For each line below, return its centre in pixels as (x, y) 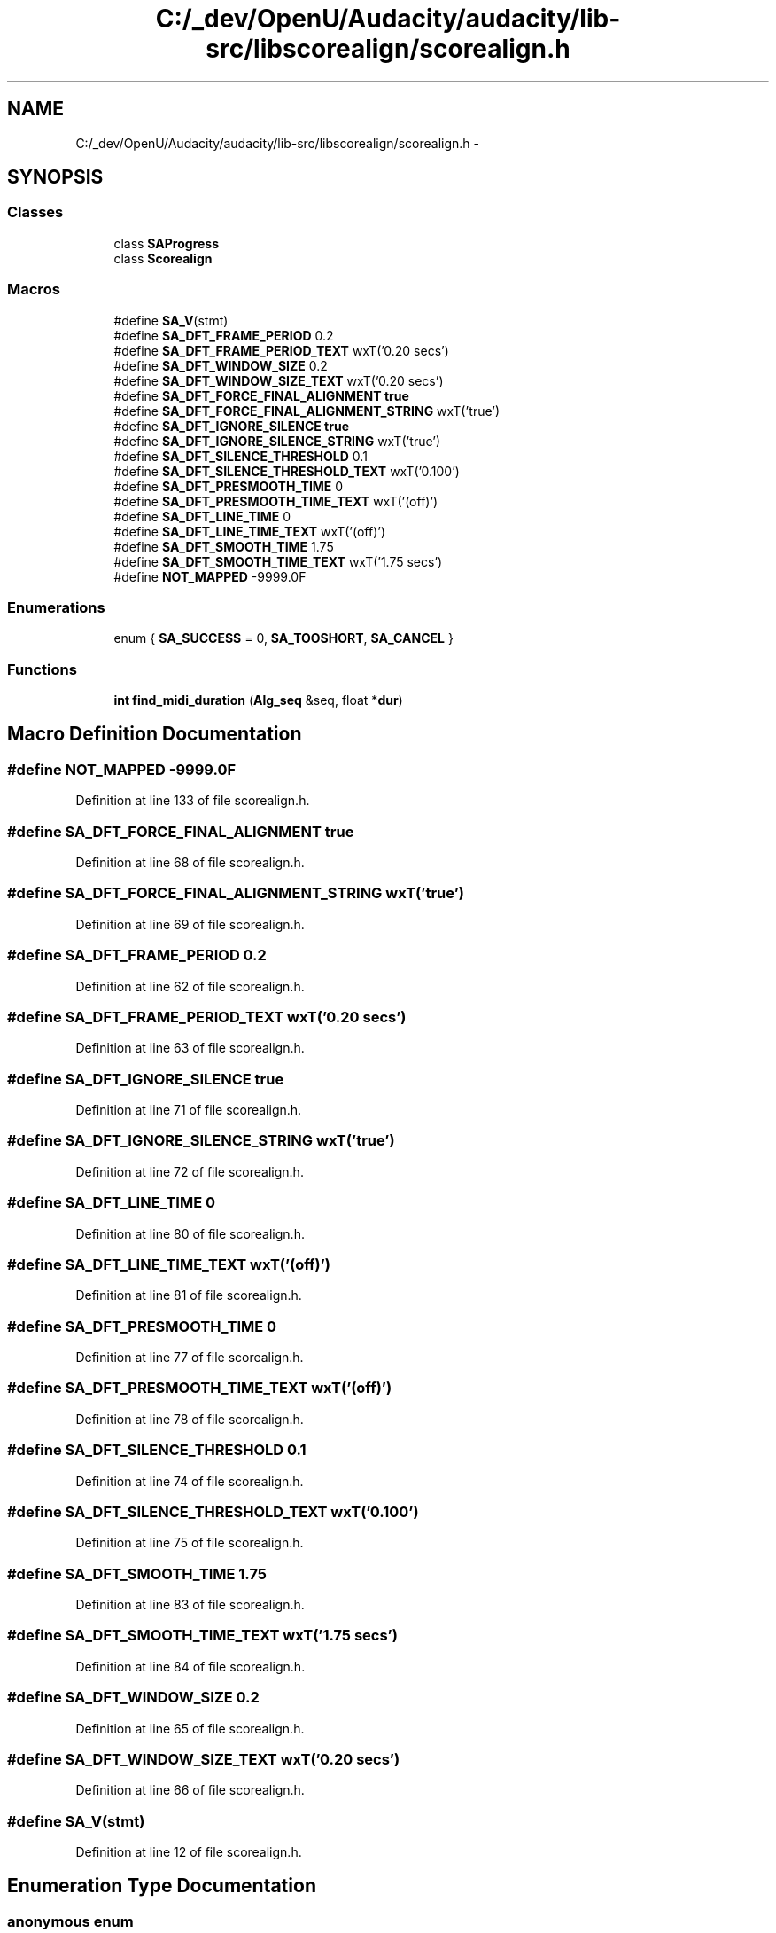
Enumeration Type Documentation (162, 1886)
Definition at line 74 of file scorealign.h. (190, 1481)
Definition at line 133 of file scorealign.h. (193, 801)
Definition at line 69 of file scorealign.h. (190, 924)
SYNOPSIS (55, 177)
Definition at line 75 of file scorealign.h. (190, 1543)
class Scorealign (163, 258)
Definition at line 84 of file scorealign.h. (190, 1666)
